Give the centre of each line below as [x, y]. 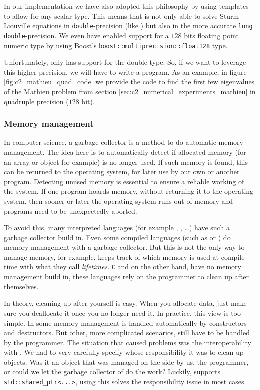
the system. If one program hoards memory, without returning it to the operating [129, 191]
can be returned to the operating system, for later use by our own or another [122, 172]
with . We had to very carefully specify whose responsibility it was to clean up [124, 352]
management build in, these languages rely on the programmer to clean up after [126, 277]
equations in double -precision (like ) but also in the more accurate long [143, 26]
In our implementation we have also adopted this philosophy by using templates [126, 6]
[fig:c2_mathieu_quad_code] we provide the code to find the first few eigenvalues [129, 82]
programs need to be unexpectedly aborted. [71, 211]
